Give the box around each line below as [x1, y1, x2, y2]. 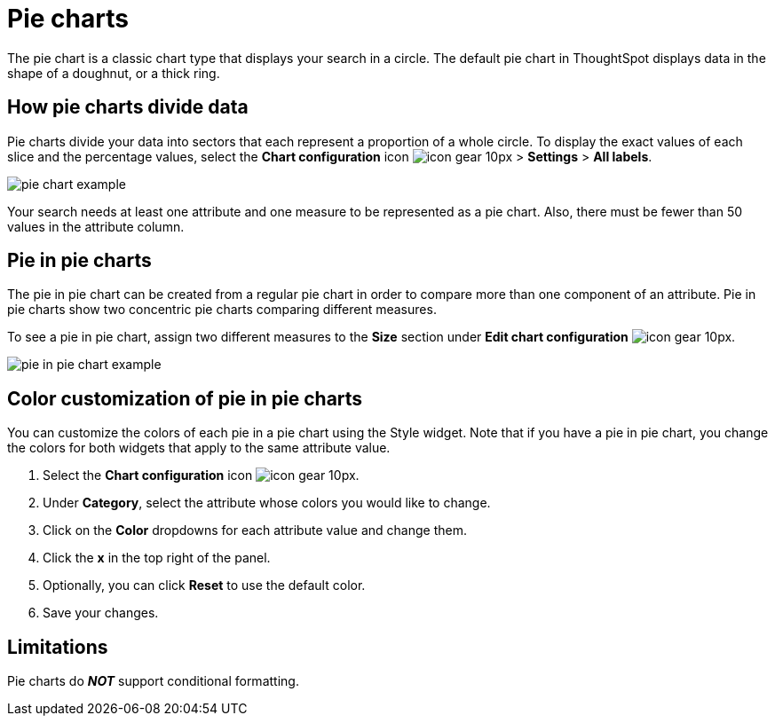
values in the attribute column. [7, 218, 185, 234]
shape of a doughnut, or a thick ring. [7, 65, 220, 81]
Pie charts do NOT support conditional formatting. [7, 673, 299, 689]
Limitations [7, 635, 108, 658]
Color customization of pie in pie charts [7, 387, 363, 410]
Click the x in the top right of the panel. [43, 550, 271, 566]
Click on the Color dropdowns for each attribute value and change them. [43, 523, 467, 538]
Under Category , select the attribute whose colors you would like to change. [43, 495, 491, 511]
